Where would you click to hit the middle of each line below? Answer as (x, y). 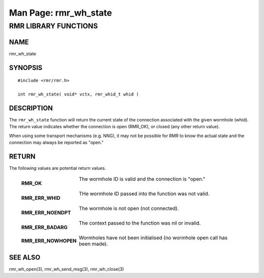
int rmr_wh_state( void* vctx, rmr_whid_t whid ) (78, 94)
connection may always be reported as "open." (56, 142)
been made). (94, 244)
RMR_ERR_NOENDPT (46, 213)
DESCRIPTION (31, 108)
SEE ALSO (25, 257)
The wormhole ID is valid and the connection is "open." (142, 179)
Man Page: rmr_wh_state (61, 13)
